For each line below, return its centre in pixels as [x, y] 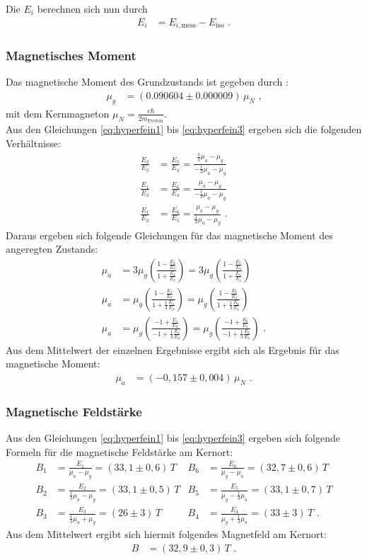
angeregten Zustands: [52, 249]
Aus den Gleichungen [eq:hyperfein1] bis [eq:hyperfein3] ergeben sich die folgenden [184, 129]
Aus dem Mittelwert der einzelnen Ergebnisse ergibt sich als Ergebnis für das [173, 349]
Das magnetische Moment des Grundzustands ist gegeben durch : [147, 82]
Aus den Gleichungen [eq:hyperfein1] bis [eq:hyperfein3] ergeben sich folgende [173, 438]
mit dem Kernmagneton [58, 113]
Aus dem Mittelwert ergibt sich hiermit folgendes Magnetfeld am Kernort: [166, 534]
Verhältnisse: [33, 143]
